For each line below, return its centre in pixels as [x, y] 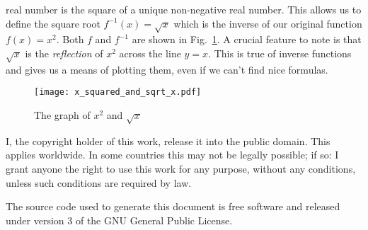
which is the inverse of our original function [268, 23]
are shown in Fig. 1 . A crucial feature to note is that [247, 39]
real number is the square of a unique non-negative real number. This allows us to [184, 9]
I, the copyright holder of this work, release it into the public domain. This [168, 140]
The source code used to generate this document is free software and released [173, 206]
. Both [70, 39]
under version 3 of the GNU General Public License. [119, 220]
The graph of [62, 114]
